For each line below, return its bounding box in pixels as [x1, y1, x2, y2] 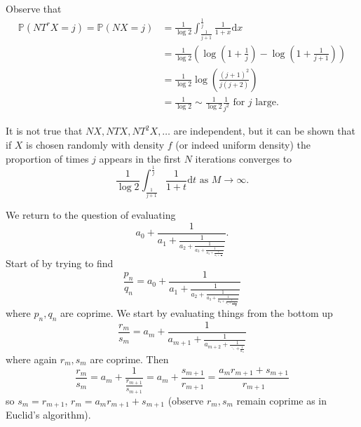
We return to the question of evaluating [6, 208, 176, 222]
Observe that [6, 1, 62, 15]
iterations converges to [195, 151, 292, 165]
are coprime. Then [90, 351, 169, 366]
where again [6, 351, 57, 366]
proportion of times [6, 151, 89, 165]
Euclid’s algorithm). [6, 407, 91, 422]
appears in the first [99, 151, 182, 165]
